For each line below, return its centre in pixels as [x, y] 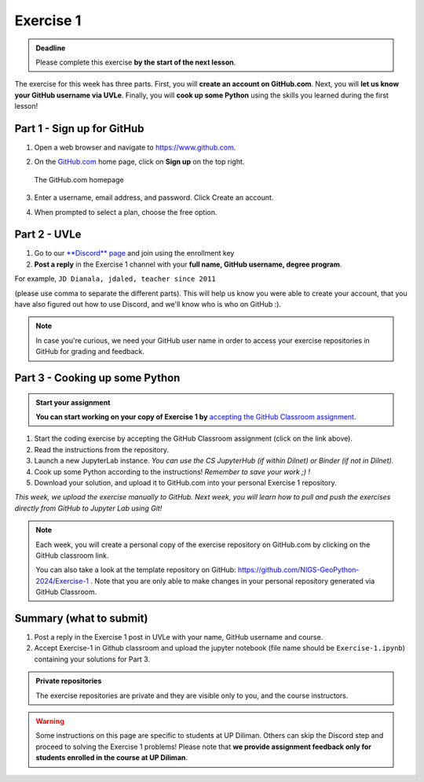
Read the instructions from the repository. [101, 449]
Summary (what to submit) [81, 618]
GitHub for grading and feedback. [90, 352]
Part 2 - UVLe [48, 235]
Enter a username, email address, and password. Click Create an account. [154, 197]
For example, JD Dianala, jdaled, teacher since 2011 [115, 278]
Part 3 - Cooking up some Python [97, 378]
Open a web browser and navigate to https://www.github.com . [135, 148]
